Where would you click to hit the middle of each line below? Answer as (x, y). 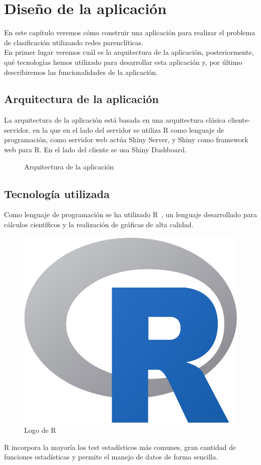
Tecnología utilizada (57, 193)
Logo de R (40, 430)
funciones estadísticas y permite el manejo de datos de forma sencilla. (111, 457)
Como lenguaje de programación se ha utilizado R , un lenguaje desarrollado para (131, 214)
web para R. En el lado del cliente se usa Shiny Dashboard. (95, 150)
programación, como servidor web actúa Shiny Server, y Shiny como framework (126, 139)
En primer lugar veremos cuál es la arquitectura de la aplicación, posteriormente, (129, 52)
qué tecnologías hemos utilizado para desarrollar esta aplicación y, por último (123, 62)
